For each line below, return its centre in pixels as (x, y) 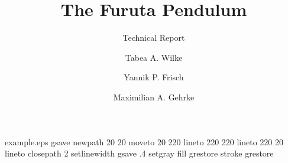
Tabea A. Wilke (154, 57)
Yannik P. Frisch (154, 77)
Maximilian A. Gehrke (154, 97)
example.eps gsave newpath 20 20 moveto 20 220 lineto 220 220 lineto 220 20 (144, 141)
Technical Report (154, 38)
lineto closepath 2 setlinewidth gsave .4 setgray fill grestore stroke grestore (139, 153)
